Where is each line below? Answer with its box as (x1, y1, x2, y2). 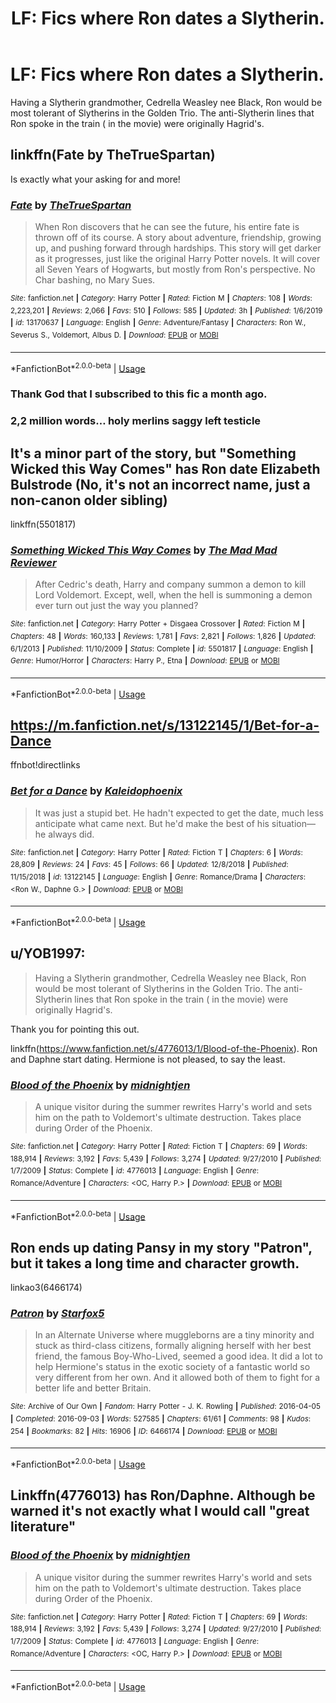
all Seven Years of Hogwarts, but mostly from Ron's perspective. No (34, 263, 316, 276)
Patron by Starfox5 (10, 1307, 105, 1321)
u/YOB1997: (10, 945, 86, 962)
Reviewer (10, 555, 57, 569)
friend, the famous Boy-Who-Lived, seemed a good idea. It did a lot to (34, 1350, 323, 1362)
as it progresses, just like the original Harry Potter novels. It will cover (34, 253, 321, 265)
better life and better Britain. (34, 1382, 152, 1394)
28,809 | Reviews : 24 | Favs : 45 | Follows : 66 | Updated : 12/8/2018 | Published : (10, 860, 289, 870)
